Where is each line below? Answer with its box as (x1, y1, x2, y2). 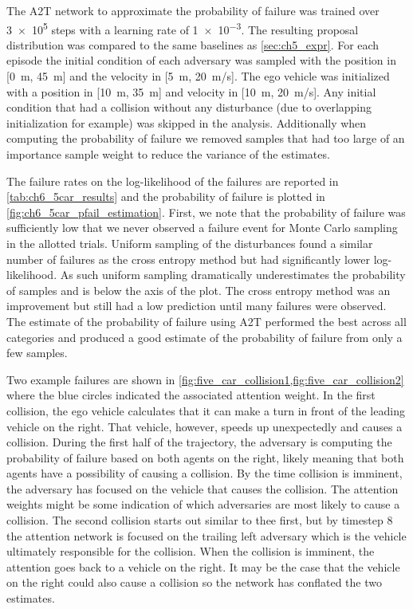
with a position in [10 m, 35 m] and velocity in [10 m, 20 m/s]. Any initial (6, 83, 376, 100)
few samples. (6, 344, 68, 361)
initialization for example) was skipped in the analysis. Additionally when (6, 114, 367, 131)
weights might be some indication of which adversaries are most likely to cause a (6, 496, 400, 513)
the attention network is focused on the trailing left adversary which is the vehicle (6, 527, 407, 544)
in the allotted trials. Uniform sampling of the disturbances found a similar (6, 234, 373, 251)
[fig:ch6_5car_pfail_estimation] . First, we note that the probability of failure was (6, 203, 406, 220)
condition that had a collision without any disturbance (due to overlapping (6, 99, 372, 116)
